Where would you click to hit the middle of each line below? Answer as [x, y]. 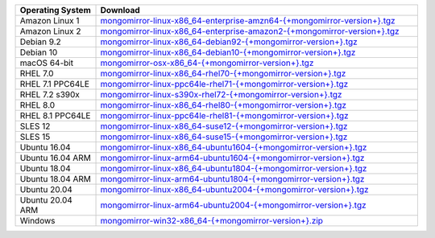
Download [120, 10]
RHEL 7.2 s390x [50, 94]
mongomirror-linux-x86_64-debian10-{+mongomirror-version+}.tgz [228, 52]
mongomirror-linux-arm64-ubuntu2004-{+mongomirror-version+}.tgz [233, 205]
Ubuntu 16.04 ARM [56, 158]
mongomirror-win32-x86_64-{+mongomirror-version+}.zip [212, 221]
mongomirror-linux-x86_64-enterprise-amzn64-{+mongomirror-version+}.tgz [248, 21]
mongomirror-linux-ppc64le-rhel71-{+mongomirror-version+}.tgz [224, 84]
